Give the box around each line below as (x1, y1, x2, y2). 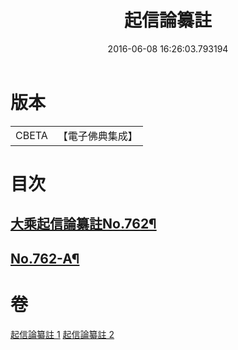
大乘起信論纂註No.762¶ (10, 216, 157, 233)
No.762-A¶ (10, 250, 80, 267)
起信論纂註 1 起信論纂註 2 (10, 328, 115, 340)
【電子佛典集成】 (57, 129, 138, 143)
